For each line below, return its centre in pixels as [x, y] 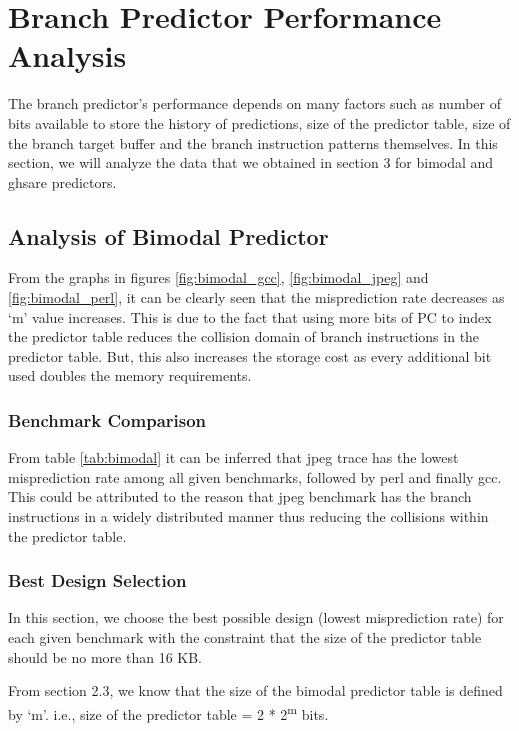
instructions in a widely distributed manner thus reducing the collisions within [248, 516]
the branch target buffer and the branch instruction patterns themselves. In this [253, 142]
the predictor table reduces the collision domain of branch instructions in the [244, 336]
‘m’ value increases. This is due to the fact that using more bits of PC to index [250, 316]
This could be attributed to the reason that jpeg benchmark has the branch [240, 496]
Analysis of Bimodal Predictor [168, 235]
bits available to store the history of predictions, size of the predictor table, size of [259, 122]
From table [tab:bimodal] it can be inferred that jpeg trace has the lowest [233, 457]
